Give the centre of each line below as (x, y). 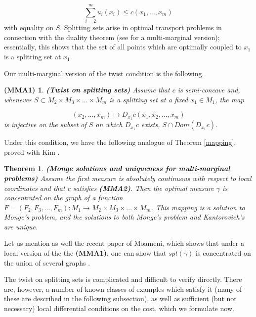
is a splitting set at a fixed (149, 99)
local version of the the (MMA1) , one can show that (85, 253)
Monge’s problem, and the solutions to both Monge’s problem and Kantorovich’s (124, 217)
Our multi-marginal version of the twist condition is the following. (104, 73)
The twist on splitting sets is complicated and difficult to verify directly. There (123, 279)
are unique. (21, 226)
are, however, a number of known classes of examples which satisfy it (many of (123, 289)
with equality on (29, 27)
